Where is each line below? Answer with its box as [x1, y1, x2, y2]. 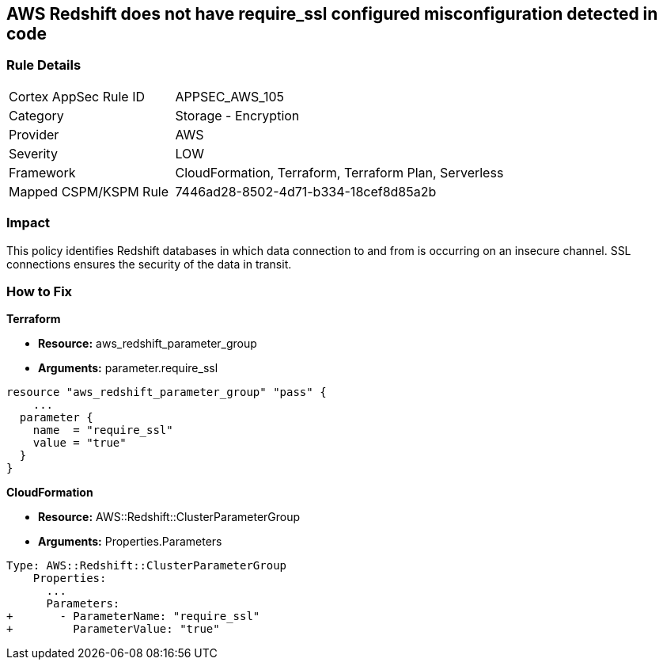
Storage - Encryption [175, 107, 300, 124]
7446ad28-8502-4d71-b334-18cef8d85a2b [175, 183, 437, 200]
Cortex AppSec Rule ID [9, 88, 146, 105]
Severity [9, 145, 58, 162]
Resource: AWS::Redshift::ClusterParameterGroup [38, 510, 301, 524]
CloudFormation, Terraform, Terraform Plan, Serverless [175, 164, 504, 181]
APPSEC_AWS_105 [175, 88, 284, 105]
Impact [6, 215, 51, 231]
